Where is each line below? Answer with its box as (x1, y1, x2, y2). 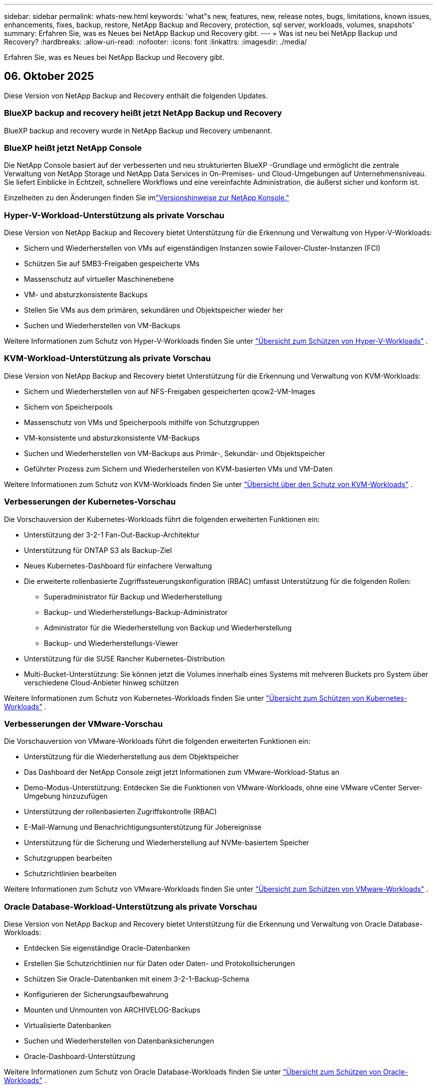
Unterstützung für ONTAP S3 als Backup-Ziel (24, 545, 172, 554)
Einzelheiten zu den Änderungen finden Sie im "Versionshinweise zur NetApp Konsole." (4, 193, 289, 202)
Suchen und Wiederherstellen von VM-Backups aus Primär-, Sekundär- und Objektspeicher (24, 449, 325, 458)
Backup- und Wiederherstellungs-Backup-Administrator (44, 607, 228, 616)
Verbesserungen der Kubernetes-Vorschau (4, 497, 176, 507)
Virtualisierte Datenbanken (24, 1021, 111, 1030)
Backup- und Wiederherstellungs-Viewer (44, 638, 178, 647)
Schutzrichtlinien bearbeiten (24, 869, 117, 878)
